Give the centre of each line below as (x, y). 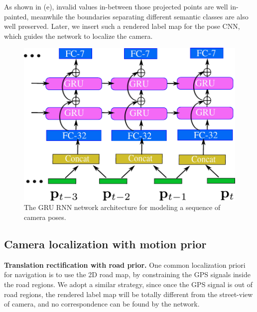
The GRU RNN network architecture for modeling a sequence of (122, 207)
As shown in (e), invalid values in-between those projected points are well (116, 6)
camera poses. (45, 217)
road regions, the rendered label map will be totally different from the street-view (128, 294)
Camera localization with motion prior (105, 244)
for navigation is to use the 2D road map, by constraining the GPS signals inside (127, 274)
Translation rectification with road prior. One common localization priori (125, 264)
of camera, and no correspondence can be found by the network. (102, 304)
